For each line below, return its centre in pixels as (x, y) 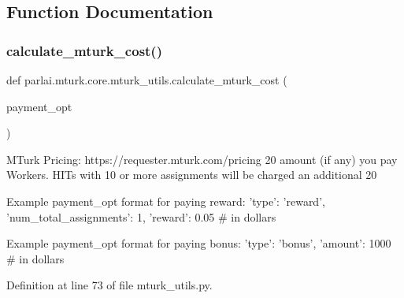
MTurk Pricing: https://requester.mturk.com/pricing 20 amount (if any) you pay (202, 159)
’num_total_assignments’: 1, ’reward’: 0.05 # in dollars (141, 216)
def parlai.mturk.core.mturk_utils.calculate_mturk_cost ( (147, 80)
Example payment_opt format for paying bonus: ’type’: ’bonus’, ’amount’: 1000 (199, 243)
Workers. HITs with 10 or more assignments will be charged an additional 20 (192, 175)
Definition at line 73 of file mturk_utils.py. (109, 285)
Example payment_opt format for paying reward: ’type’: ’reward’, (166, 201)
